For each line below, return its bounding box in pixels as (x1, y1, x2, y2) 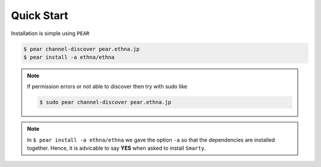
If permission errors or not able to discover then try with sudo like (27, 83, 187, 90)
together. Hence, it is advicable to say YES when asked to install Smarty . (27, 144, 206, 152)
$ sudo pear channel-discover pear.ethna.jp (39, 99, 172, 106)
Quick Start (11, 9, 68, 22)
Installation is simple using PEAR (11, 30, 90, 37)
